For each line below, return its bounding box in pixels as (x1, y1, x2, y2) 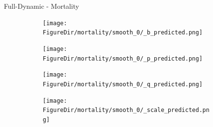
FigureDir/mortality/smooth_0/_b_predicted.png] (43, 29, 203, 36)
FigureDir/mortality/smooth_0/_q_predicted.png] (43, 80, 203, 88)
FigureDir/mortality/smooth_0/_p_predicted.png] (43, 55, 203, 62)
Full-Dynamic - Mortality (4, 1, 79, 11)
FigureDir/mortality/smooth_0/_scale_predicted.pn (43, 107, 210, 114)
